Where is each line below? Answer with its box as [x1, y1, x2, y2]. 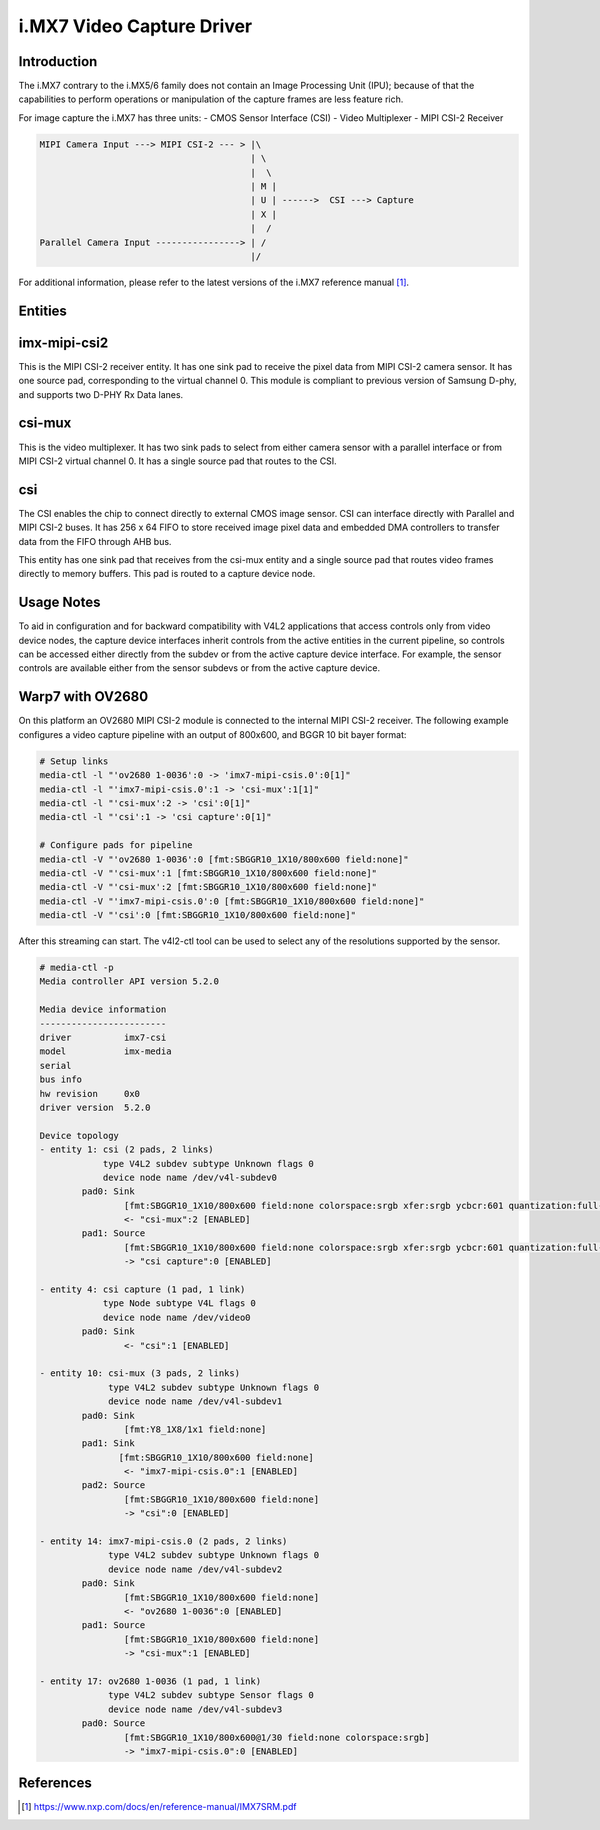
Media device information [39, 1004, 167, 1015]
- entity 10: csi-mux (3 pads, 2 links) [39, 1368, 240, 1379]
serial [39, 1060, 72, 1071]
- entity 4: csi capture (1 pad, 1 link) [39, 1284, 246, 1295]
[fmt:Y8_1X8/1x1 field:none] [123, 1423, 267, 1435]
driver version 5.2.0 [39, 1101, 151, 1113]
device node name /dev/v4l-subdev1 [108, 1396, 283, 1407]
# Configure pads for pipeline [39, 840, 194, 851]
